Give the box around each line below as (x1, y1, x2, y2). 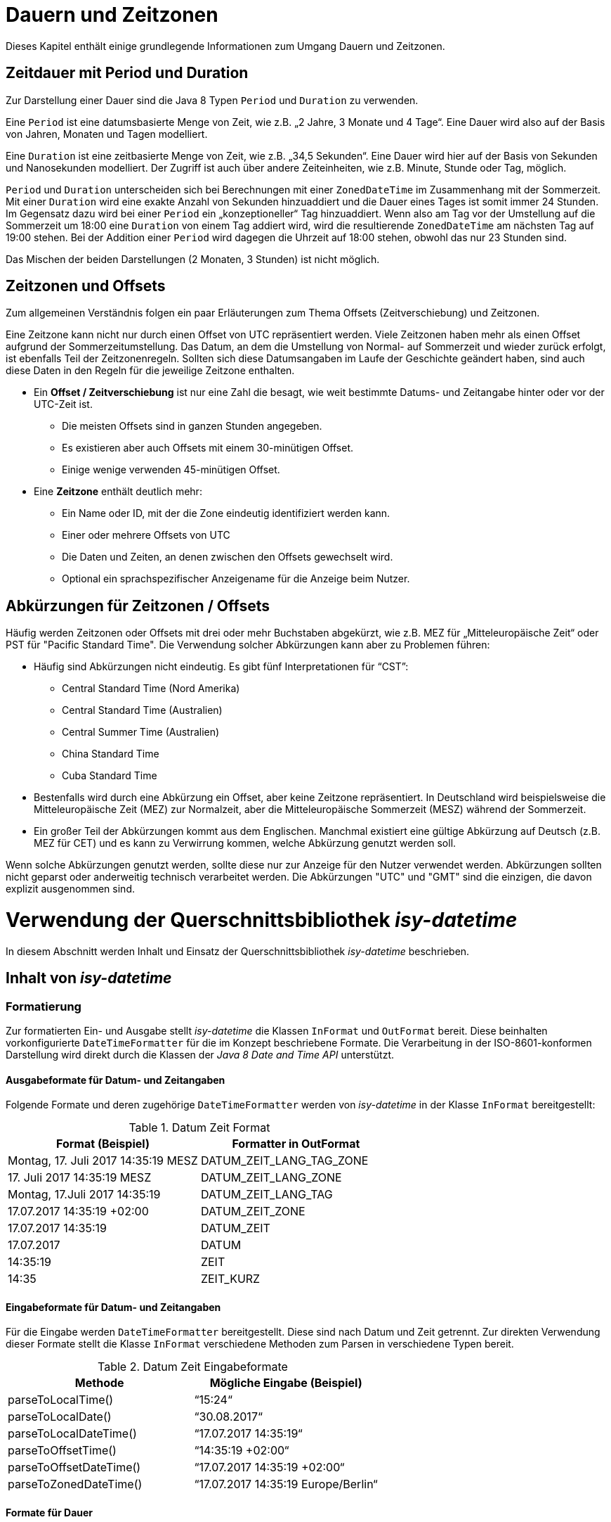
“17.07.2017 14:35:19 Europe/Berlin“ (194, 1477, 378, 1492)
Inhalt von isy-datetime (6, 969, 172, 987)
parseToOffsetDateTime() (8, 1460, 141, 1475)
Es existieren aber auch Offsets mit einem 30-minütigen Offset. (62, 442, 354, 454)
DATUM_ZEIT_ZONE (200, 1204, 305, 1219)
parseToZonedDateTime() (8, 1477, 143, 1492)
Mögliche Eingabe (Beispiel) (209, 1376, 362, 1390)
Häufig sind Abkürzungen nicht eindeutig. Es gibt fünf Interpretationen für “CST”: (34, 660, 409, 673)
